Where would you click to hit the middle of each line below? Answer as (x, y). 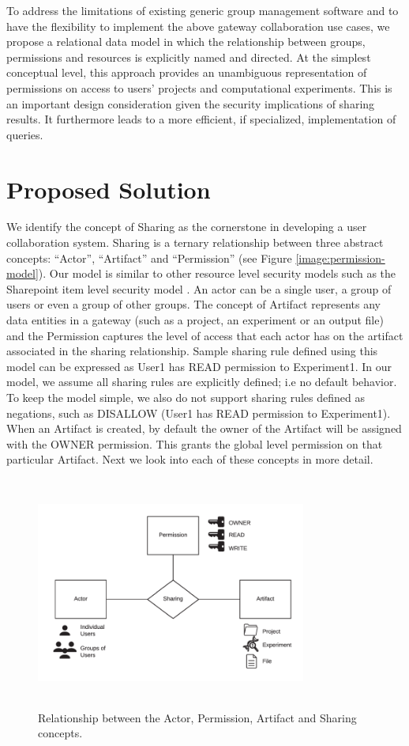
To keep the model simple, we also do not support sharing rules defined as (186, 397)
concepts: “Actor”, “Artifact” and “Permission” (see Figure (149, 258)
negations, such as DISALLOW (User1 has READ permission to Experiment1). (199, 413)
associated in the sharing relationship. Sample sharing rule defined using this (192, 351)
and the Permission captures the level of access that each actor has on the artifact (205, 335)
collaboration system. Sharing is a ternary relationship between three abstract (195, 242)
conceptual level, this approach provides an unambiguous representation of (187, 72)
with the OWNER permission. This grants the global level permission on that (195, 443)
